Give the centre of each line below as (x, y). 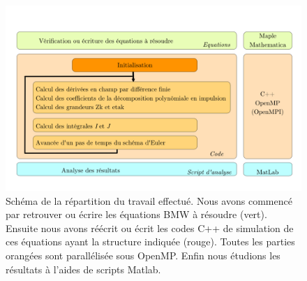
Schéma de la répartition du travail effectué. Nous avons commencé (149, 200)
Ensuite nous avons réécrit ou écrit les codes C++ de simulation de (150, 228)
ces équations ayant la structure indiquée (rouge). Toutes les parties (150, 242)
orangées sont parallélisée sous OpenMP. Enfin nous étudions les (143, 255)
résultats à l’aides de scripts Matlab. (83, 269)
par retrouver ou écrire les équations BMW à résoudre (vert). (136, 214)
